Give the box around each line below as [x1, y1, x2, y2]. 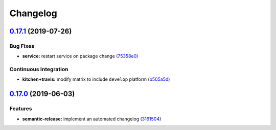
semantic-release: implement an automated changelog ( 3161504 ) [22, 116, 162, 122]
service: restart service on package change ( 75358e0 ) [22, 53, 139, 59]
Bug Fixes [9, 42, 35, 49]
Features [9, 105, 32, 112]
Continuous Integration [9, 66, 68, 73]
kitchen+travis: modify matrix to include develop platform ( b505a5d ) [22, 76, 170, 82]
